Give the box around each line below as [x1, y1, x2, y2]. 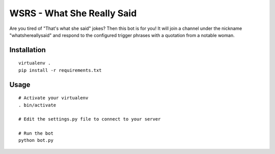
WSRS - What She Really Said [9, 8, 137, 19]
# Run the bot [18, 131, 53, 136]
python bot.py [18, 137, 53, 143]
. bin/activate [18, 102, 57, 108]
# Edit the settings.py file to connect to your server [18, 117, 161, 122]
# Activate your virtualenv [18, 95, 89, 101]
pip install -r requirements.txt [18, 67, 102, 73]
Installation [9, 46, 46, 54]
